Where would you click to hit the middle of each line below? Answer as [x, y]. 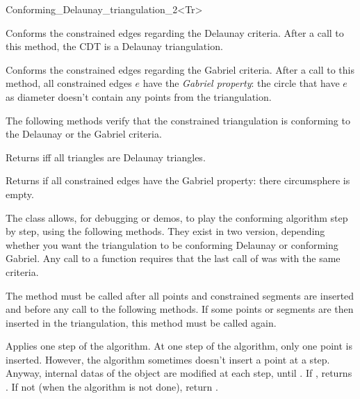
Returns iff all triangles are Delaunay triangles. [106, 157]
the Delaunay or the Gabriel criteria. [84, 134]
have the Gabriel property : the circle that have [241, 83]
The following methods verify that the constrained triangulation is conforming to [178, 120]
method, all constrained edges [69, 83]
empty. [20, 194]
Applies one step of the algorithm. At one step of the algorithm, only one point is [179, 346]
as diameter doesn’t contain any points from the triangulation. [139, 96]
